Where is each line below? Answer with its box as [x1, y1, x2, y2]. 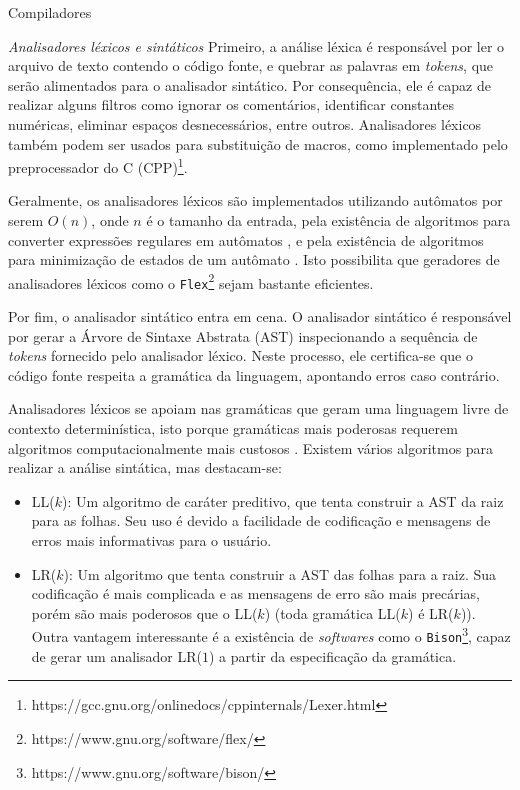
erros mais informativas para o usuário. [31, 530, 272, 551]
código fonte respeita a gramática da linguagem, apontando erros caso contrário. [8, 364, 500, 385]
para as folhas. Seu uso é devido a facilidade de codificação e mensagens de [31, 510, 491, 531]
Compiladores [8, 2, 92, 22]
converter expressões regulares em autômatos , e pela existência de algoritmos [8, 229, 484, 250]
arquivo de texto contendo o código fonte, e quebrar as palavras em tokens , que [8, 55, 494, 76]
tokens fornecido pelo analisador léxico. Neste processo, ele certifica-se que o [8, 345, 473, 366]
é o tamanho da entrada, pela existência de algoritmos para [146, 210, 511, 230]
